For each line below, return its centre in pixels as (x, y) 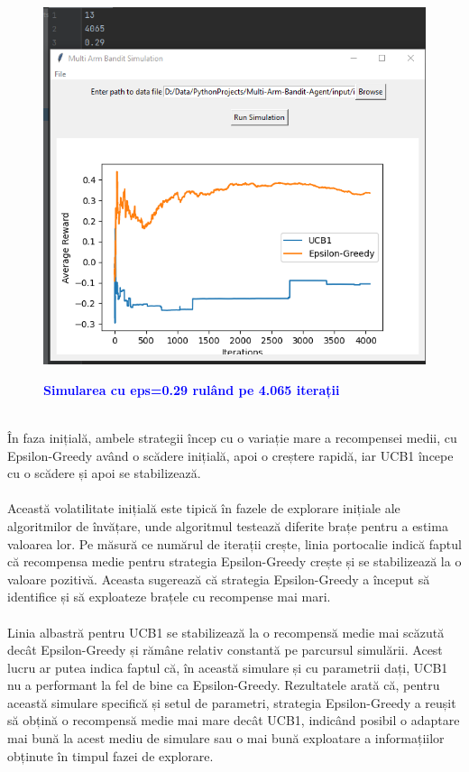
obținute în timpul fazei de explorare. (110, 755)
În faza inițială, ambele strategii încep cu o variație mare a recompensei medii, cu (232, 437)
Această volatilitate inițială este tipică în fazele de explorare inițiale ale (204, 508)
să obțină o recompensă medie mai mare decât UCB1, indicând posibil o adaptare (234, 720)
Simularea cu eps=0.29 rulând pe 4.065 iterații (192, 389)
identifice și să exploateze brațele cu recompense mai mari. (169, 597)
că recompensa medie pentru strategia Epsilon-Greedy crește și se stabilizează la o (234, 561)
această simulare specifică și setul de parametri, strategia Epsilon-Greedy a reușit (232, 702)
